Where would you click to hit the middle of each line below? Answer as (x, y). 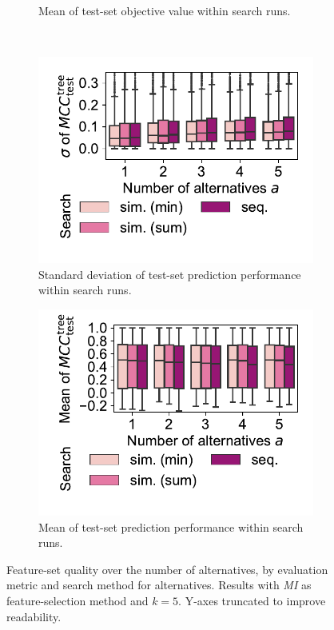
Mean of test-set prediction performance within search (171, 526)
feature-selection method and (78, 600)
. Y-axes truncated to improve (252, 600)
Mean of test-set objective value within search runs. (165, 10)
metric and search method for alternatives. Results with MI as (159, 585)
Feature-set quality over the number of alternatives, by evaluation (167, 569)
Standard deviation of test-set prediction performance (170, 274)
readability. (34, 616)
